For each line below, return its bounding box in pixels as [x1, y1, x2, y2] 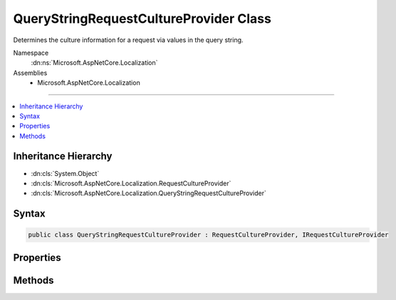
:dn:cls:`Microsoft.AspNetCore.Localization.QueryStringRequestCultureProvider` [31, 189, 267, 197]
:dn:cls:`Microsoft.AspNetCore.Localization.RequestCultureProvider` [31, 179, 231, 187]
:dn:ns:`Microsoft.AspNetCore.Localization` [31, 58, 158, 67]
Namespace [13, 48, 49, 57]
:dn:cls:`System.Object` [31, 169, 100, 177]
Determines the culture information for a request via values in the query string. [13, 36, 244, 44]
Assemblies [13, 68, 48, 77]
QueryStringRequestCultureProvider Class [13, 11, 272, 26]
